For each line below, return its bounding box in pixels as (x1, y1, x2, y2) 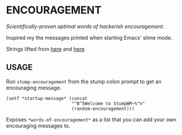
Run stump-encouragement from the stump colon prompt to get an (6, 78, 162, 85)
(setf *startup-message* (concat (6, 95, 88, 101)
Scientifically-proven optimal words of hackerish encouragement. (6, 23, 165, 30)
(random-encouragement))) (71, 106, 135, 112)
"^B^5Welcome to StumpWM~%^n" (71, 101, 145, 106)
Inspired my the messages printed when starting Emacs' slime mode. (6, 34, 173, 41)
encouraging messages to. (6, 122, 71, 129)
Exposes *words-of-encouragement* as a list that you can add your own (6, 116, 177, 123)
